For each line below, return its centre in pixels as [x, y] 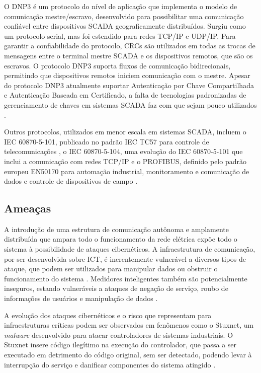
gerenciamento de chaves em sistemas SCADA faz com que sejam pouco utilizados [130, 104]
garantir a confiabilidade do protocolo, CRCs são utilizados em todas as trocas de [130, 46]
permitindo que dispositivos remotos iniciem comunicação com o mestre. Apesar [127, 75]
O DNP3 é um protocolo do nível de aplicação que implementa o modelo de [121, 6]
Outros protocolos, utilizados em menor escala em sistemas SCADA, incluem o [125, 132]
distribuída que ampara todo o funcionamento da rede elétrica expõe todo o [121, 239]
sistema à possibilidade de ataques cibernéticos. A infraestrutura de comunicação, [130, 249]
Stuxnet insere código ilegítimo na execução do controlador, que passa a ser [120, 345]
